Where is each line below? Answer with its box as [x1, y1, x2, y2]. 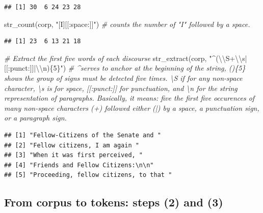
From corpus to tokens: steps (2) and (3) [4, 194, 223, 210]
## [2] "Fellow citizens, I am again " [4, 141, 139, 149]
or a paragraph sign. [4, 112, 67, 123]
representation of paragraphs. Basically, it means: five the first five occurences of [4, 93, 255, 103]
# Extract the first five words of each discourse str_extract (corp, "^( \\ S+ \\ [4, 52, 243, 63]
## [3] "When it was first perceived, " [4, 151, 143, 159]
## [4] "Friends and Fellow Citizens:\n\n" [4, 161, 154, 169]
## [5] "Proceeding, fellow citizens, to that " [4, 171, 172, 179]
